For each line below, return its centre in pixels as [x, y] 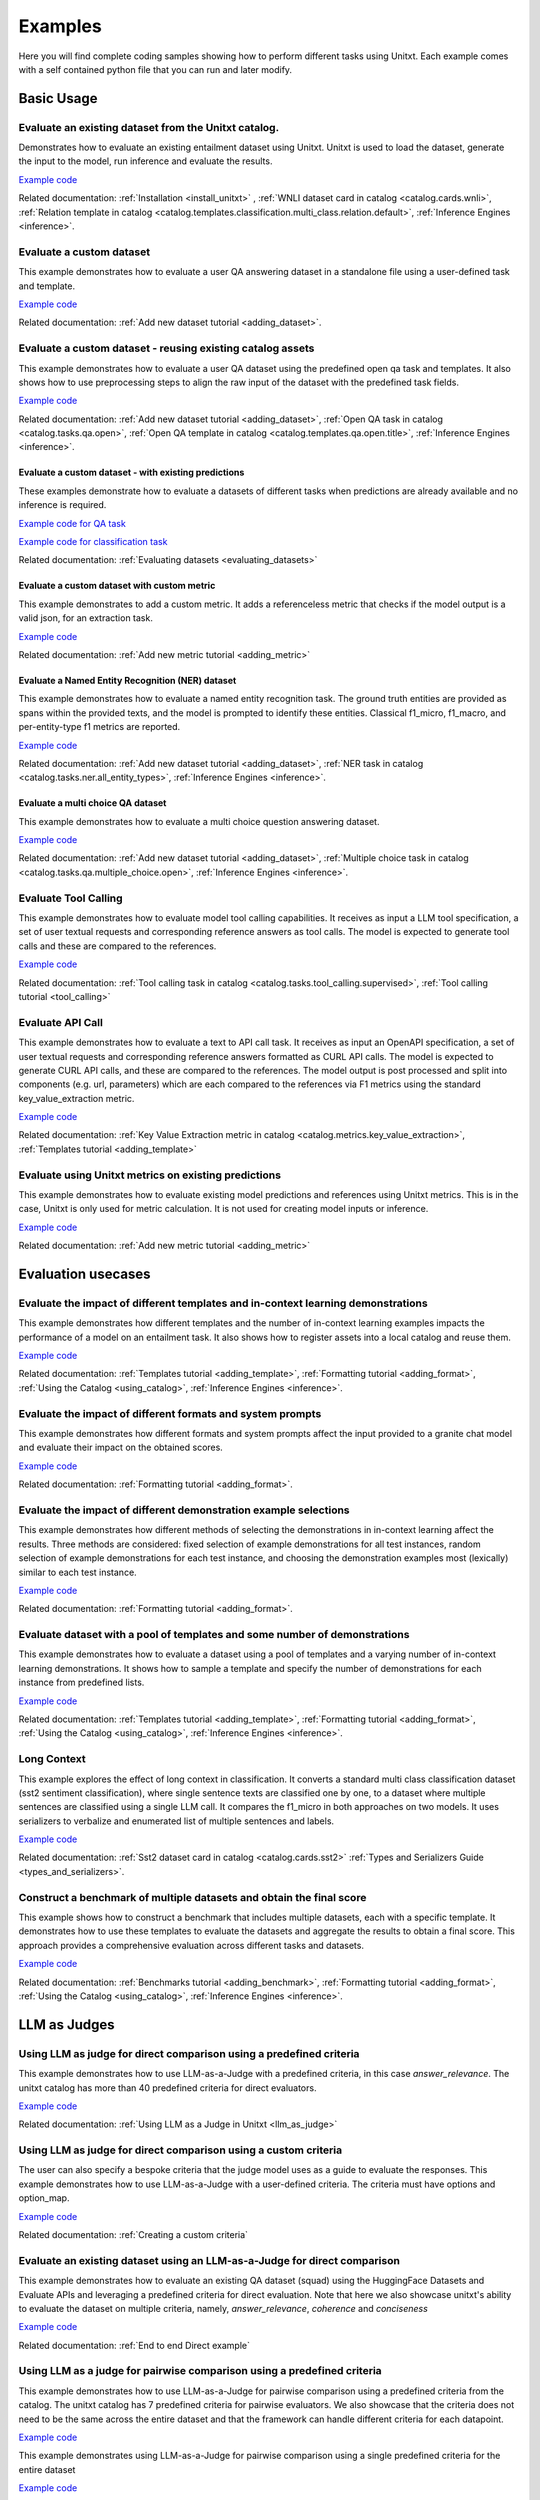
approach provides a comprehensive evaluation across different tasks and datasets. [191, 1945]
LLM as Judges [66, 2024]
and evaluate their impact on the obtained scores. [121, 1447]
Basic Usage [58, 98]
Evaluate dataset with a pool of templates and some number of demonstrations [214, 1635]
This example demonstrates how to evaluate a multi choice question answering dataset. [199, 821]
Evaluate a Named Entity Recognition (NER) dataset [127, 680]
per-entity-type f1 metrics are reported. [99, 727]
